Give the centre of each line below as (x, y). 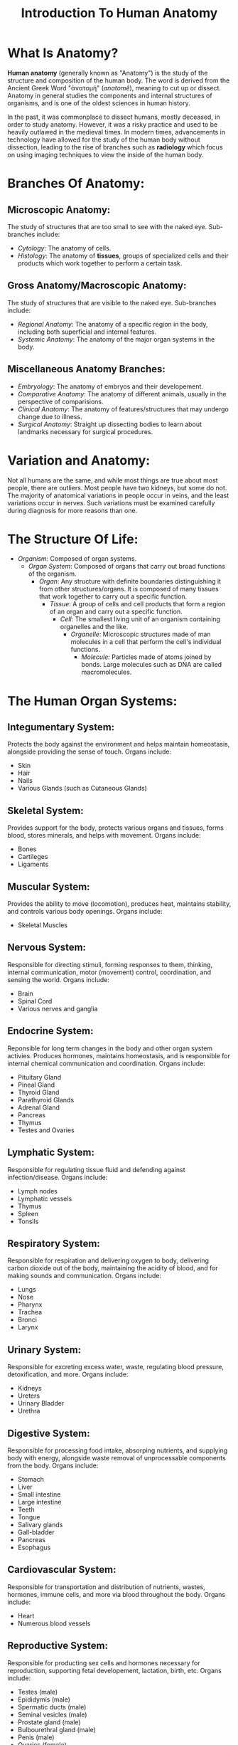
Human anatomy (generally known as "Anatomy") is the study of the (108, 73)
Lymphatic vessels (45, 1198)
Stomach (31, 1479)
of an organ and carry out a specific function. (116, 612)
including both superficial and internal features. (87, 332)
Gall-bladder (36, 1532)
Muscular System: (49, 886)
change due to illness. (50, 416)
